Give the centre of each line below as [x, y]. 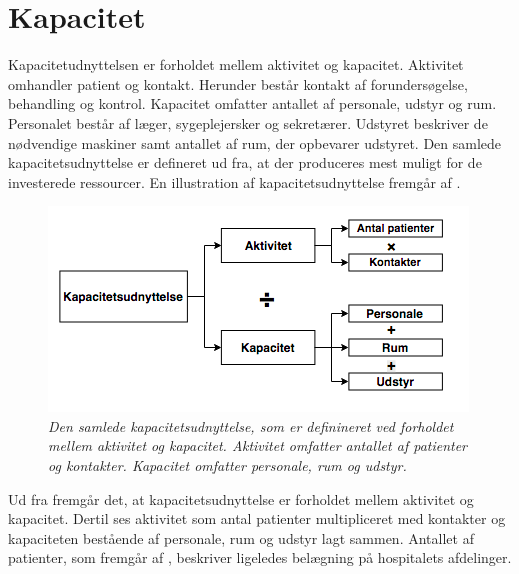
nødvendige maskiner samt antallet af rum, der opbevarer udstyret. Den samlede [255, 142]
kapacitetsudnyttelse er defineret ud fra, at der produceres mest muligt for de [245, 162]
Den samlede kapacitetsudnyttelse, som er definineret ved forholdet [251, 425]
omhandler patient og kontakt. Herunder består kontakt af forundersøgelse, [238, 83]
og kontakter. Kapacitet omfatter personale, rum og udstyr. [227, 465]
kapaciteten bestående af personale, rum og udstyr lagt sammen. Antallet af [241, 537]
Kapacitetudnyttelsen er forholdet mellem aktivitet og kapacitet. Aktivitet [236, 64]
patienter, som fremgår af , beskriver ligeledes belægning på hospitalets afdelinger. [260, 557]
